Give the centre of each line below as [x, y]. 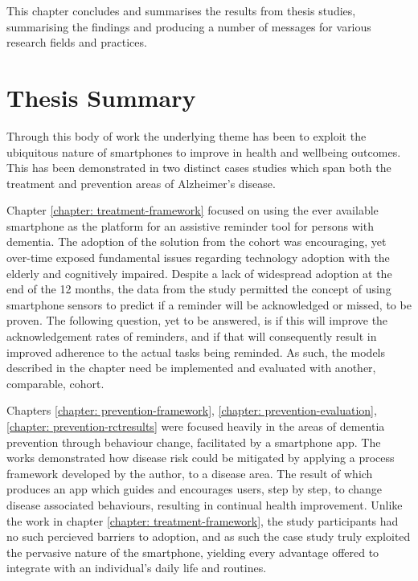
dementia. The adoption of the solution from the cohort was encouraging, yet [197, 241]
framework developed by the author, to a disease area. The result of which [190, 473]
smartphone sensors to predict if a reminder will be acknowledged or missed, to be [209, 304]
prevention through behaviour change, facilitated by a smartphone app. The [194, 442]
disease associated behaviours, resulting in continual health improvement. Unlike [205, 504]
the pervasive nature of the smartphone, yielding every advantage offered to [193, 552]
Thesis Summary [101, 97]
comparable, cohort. [55, 383]
